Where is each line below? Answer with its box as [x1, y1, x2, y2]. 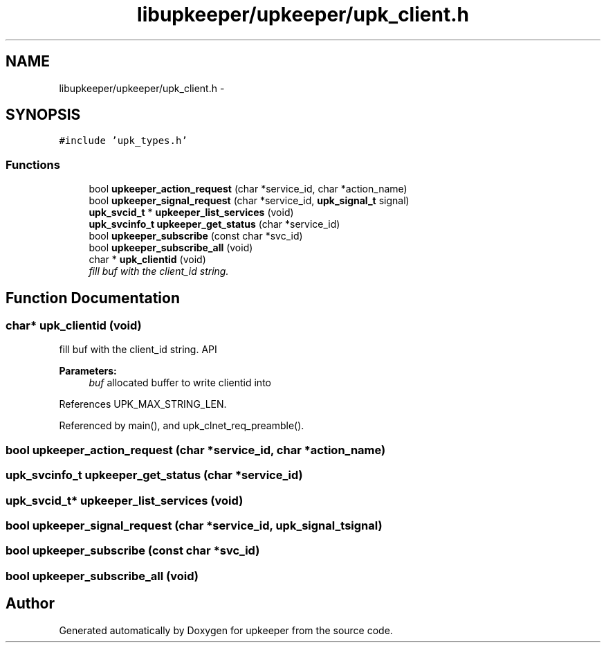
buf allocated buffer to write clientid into [89, 377, 271, 389]
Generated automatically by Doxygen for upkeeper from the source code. [59, 624, 393, 636]
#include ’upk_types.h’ [59, 135, 187, 147]
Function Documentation [6, 289, 180, 307]
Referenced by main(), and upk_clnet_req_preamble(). [59, 420, 304, 432]
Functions [6, 157, 60, 172]
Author [6, 595, 55, 613]
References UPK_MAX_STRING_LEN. [59, 398, 227, 411]
